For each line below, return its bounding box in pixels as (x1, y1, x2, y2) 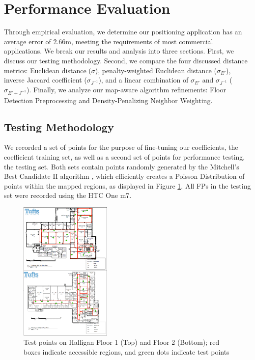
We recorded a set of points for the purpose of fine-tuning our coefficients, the (4, 142, 238, 152)
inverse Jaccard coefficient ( (4, 75, 87, 85)
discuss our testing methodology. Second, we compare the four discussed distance (4, 55, 248, 65)
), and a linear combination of (98, 75, 189, 85)
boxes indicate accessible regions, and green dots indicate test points (24, 346, 229, 357)
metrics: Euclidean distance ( (4, 65, 91, 75)
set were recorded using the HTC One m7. (4, 190, 132, 200)
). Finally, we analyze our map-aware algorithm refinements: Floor (27, 84, 226, 94)
